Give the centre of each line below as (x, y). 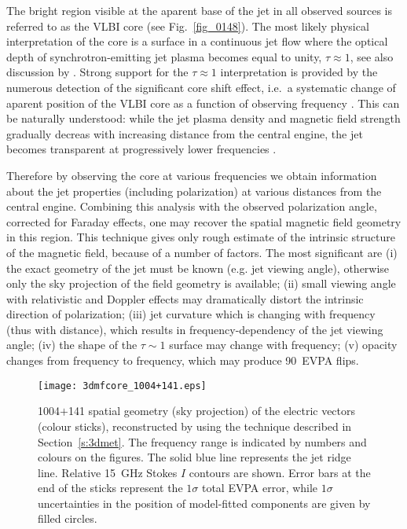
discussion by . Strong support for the (97, 72)
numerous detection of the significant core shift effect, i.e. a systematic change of (201, 87)
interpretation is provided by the (299, 72)
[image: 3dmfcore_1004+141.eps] (122, 386)
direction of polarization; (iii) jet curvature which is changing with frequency (191, 314)
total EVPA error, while (260, 488)
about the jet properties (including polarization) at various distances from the (194, 191)
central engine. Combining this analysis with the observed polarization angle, (192, 206)
